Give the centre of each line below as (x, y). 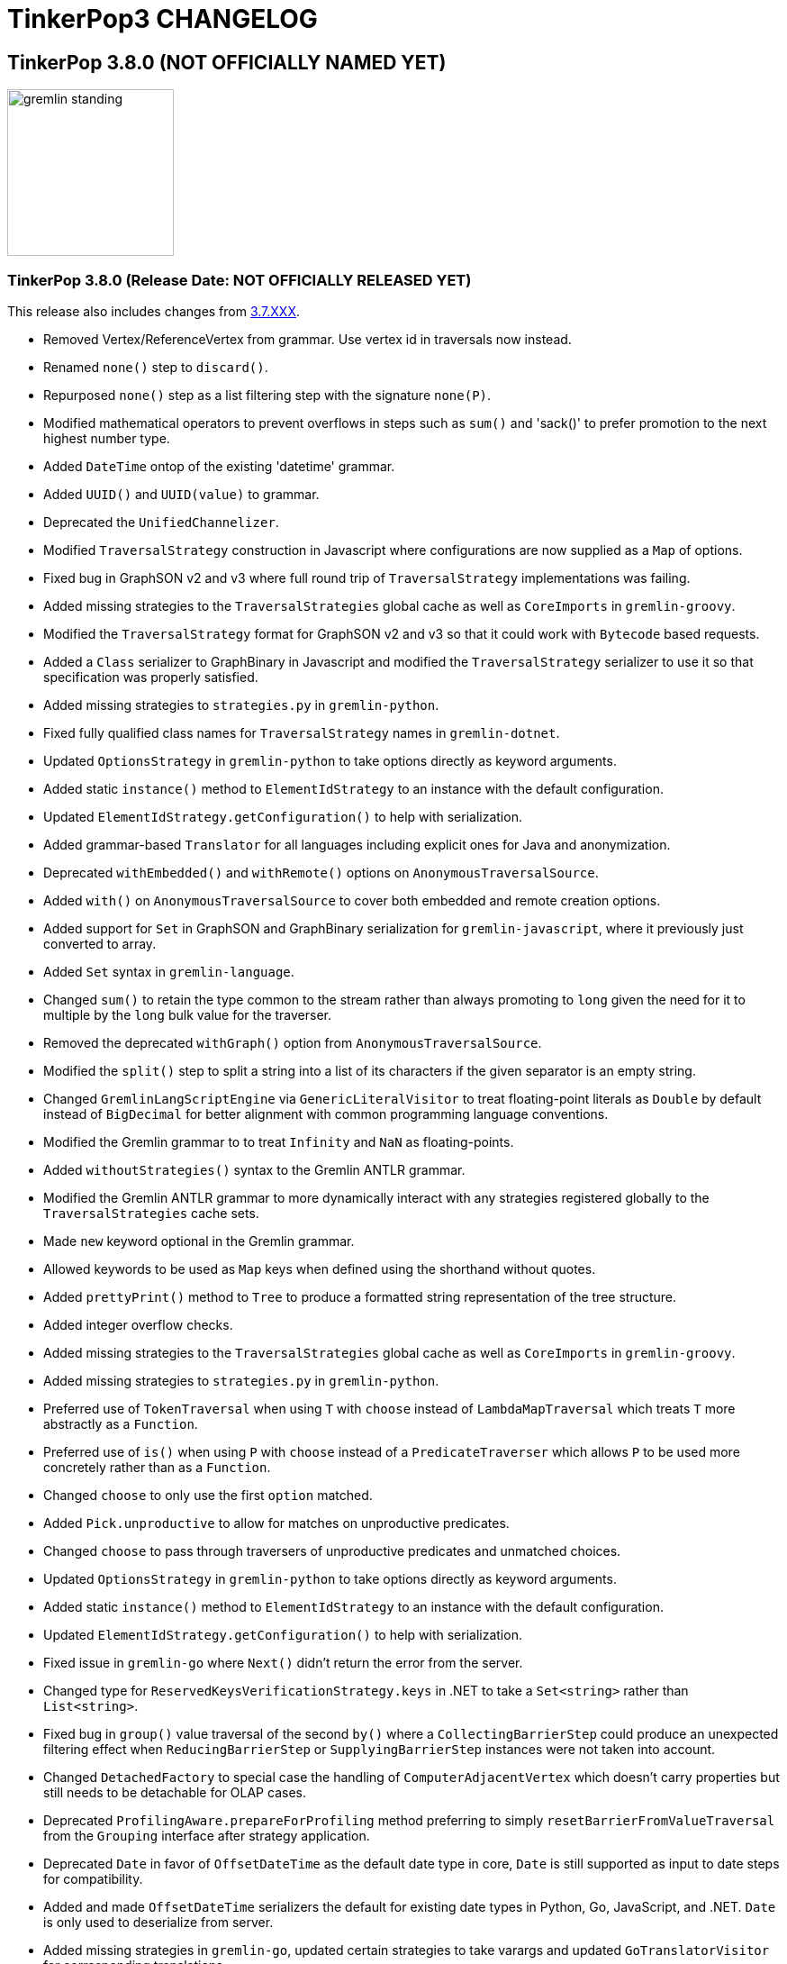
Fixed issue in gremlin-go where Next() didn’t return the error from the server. (283, 1662)
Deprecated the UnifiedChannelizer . (161, 522)
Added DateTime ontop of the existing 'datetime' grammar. (219, 466)
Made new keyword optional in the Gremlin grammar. (199, 1241)
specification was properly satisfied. (151, 677)
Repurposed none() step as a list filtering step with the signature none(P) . (267, 395)
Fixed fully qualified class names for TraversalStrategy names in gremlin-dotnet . (302, 732)
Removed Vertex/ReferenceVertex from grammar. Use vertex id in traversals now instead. (308, 339)
